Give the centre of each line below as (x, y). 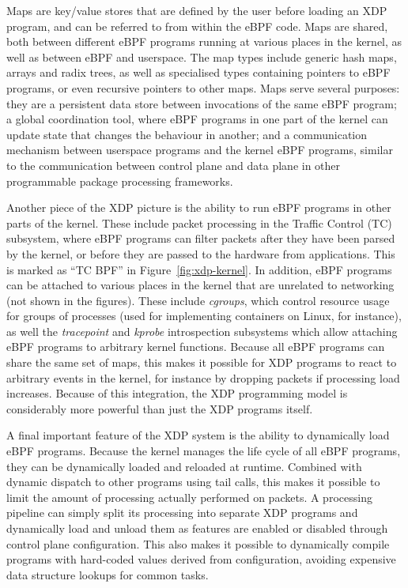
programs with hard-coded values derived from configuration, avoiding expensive (201, 559)
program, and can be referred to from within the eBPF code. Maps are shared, (197, 26)
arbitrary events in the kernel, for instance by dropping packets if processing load (203, 377)
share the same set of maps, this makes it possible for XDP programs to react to (202, 362)
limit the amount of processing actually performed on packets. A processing (189, 497)
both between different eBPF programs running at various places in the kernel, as (204, 41)
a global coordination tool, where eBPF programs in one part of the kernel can (197, 119)
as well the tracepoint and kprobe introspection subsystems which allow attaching (202, 331)
